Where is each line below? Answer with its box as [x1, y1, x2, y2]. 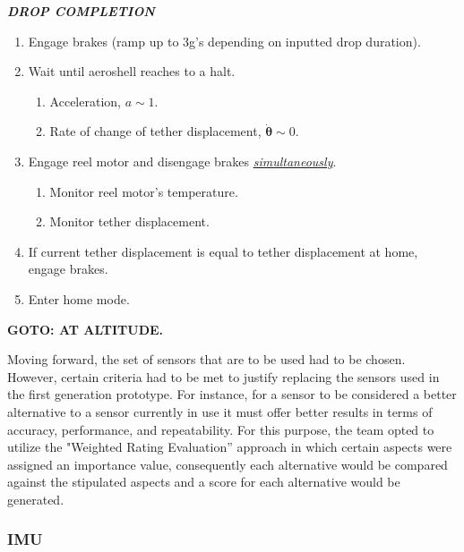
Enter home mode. [28, 289, 130, 308]
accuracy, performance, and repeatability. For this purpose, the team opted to [7, 420, 434, 438]
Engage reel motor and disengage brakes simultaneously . [28, 151, 337, 170]
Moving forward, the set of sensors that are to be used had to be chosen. [7, 350, 406, 369]
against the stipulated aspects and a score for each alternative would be [7, 472, 400, 491]
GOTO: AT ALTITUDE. [7, 319, 164, 338]
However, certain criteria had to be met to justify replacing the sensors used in [7, 367, 440, 386]
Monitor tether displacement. [49, 212, 210, 231]
